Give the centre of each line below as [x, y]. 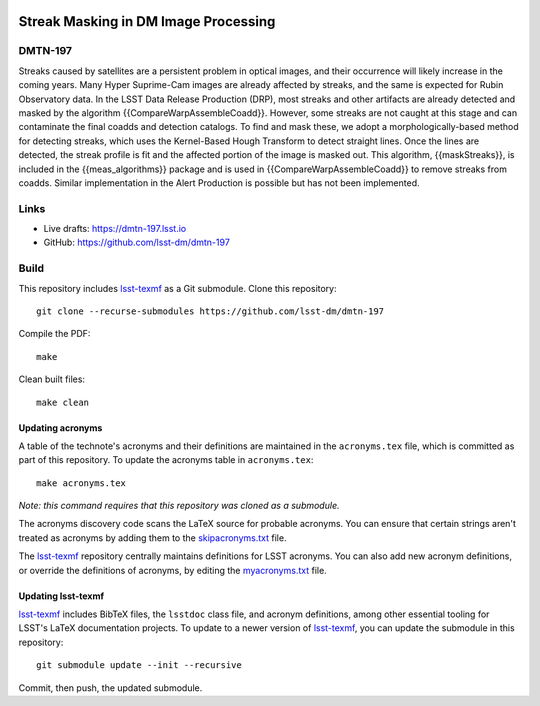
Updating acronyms [60, 427]
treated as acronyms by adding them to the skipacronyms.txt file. [152, 537]
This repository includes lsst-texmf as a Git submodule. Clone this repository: [177, 288]
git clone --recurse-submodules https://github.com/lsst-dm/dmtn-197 [210, 311]
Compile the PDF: [54, 334]
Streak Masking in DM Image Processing [147, 21]
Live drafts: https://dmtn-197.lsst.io [115, 229]
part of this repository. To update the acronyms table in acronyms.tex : [166, 460]
